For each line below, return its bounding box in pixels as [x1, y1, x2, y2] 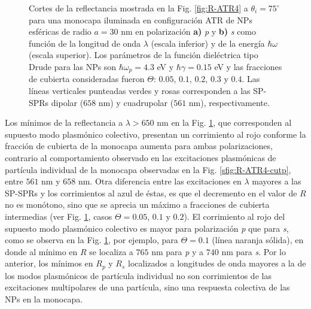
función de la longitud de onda [29, 37, 141, 49]
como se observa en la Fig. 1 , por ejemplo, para [5, 234, 178, 246]
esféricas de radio [29, 25, 92, 38]
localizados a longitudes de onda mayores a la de [128, 257, 306, 269]
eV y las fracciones [214, 60, 282, 72]
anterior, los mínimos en [5, 257, 93, 269]
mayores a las [252, 175, 301, 187]
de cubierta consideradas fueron [29, 72, 145, 85]
